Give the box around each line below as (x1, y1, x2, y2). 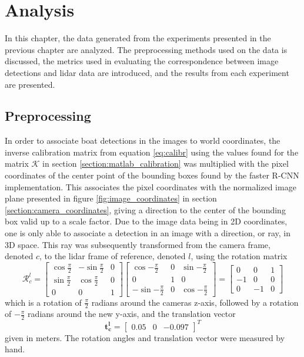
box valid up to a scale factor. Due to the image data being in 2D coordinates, (5, 215, 288, 227)
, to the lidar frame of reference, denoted (39, 250, 186, 262)
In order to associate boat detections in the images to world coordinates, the (5, 134, 280, 147)
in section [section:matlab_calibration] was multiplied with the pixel (42, 157, 289, 170)
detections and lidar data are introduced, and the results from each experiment (5, 66, 289, 78)
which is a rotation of (5, 296, 82, 308)
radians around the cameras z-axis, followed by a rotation (91, 296, 299, 308)
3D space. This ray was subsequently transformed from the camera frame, (5, 238, 270, 250)
